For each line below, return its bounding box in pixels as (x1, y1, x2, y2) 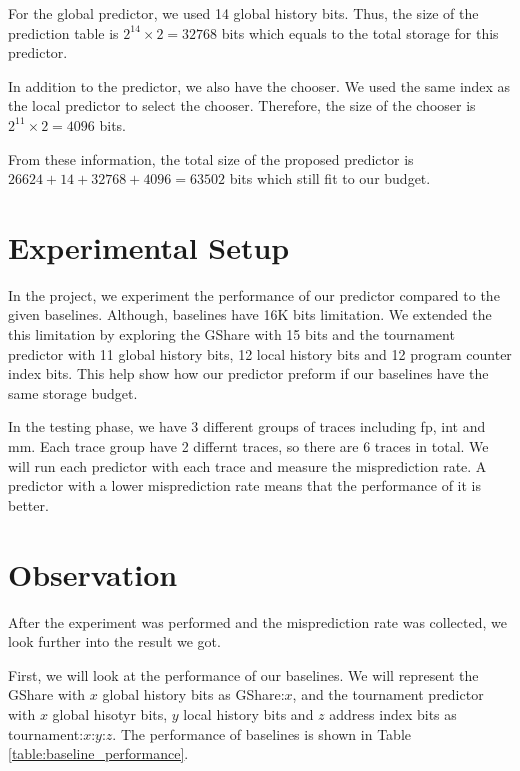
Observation (8, 553, 178, 594)
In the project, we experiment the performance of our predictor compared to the (8, 284, 500, 305)
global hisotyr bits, (52, 703, 168, 724)
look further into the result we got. (8, 631, 221, 652)
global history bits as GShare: (102, 684, 285, 705)
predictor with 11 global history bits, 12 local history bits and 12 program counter (8, 343, 512, 364)
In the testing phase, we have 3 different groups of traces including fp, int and (8, 416, 486, 437)
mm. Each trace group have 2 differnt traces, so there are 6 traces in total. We (8, 436, 489, 457)
